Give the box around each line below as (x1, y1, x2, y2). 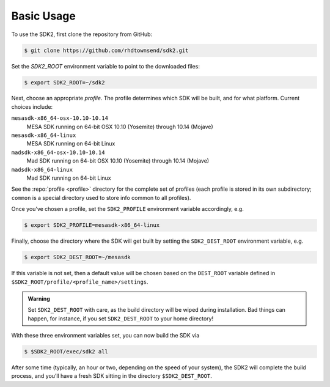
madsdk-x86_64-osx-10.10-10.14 (11, 149, 105, 156)
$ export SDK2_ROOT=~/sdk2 (24, 79, 105, 86)
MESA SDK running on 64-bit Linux (26, 140, 116, 147)
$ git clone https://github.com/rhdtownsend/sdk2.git (24, 46, 189, 54)
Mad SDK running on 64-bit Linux (26, 174, 111, 182)
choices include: (11, 103, 53, 110)
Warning (28, 295, 50, 302)
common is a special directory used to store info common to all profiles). (11, 194, 191, 201)
